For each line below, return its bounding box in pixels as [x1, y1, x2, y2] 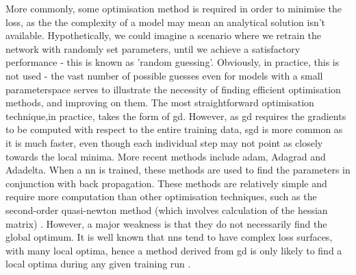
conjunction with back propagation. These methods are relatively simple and [5, 176, 327, 190]
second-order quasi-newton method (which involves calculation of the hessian [5, 202, 328, 217]
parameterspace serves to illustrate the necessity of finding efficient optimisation [5, 82, 341, 96]
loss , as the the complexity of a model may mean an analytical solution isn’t [5, 14, 326, 29]
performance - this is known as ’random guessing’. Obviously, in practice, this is [5, 55, 340, 69]
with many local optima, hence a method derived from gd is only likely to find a [5, 243, 342, 257]
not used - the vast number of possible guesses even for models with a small [5, 68, 323, 82]
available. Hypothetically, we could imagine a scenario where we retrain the [5, 28, 322, 43]
